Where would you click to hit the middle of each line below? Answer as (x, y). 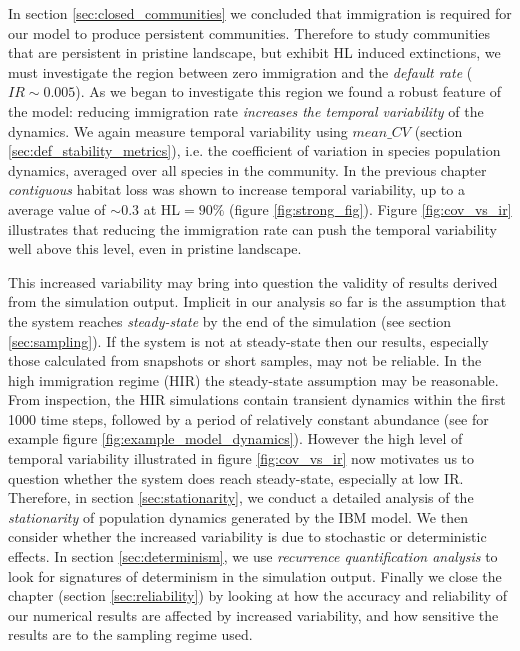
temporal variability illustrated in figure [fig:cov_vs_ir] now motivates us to (241, 458)
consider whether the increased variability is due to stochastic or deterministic (247, 536)
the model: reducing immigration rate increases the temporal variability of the (246, 110)
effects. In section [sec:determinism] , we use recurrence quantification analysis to (253, 556)
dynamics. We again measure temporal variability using (178, 130)
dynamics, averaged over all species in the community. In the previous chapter (247, 169)
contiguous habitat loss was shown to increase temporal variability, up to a (236, 189)
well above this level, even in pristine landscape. (155, 248)
